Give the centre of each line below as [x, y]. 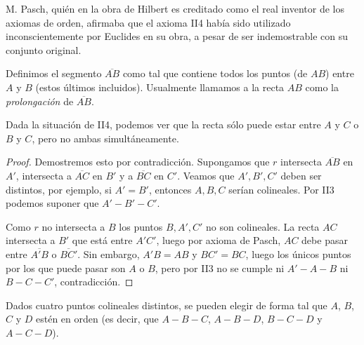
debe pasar [325, 240]
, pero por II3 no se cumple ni [220, 268]
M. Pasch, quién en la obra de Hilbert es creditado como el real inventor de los [175, 8]
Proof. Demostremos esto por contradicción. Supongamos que [138, 162]
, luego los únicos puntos [298, 253]
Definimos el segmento [54, 73]
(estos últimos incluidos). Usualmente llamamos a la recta [160, 87]
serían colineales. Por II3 [281, 189]
